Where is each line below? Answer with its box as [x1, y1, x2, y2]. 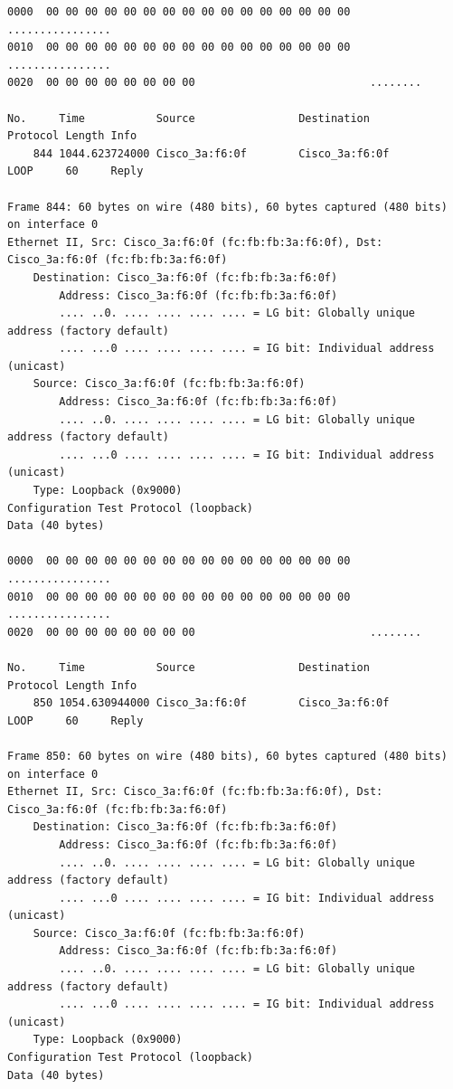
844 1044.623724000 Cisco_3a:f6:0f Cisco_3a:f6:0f [33, 147, 390, 160]
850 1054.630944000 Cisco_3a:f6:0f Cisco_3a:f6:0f [33, 696, 390, 710]
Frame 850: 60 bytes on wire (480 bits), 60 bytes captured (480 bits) [7, 749, 448, 762]
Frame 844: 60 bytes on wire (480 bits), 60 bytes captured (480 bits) [7, 200, 448, 213]
